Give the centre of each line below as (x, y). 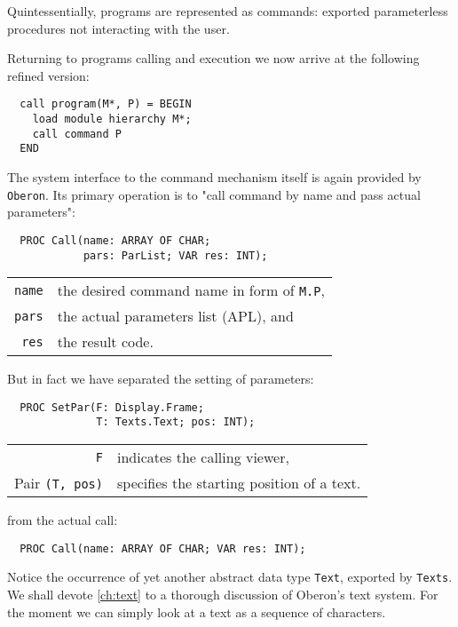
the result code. (105, 342)
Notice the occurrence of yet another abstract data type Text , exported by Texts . (230, 577)
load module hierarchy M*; (112, 119)
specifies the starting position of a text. (239, 483)
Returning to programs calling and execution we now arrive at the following (213, 58)
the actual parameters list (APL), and (175, 316)
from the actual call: (63, 520)
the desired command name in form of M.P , (191, 290)
